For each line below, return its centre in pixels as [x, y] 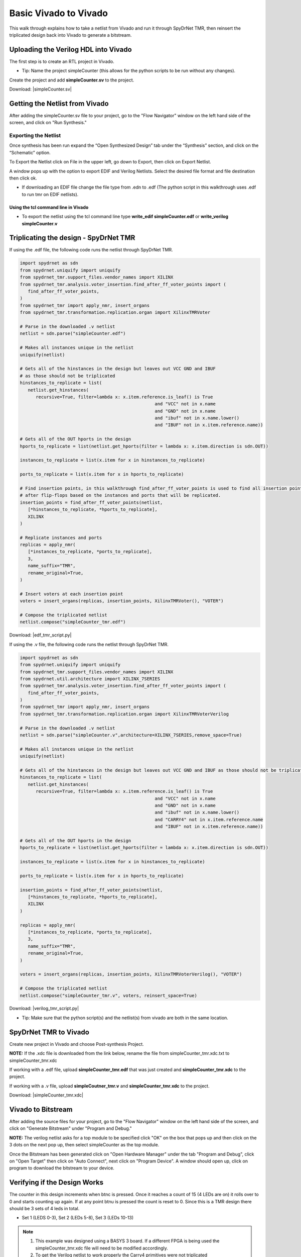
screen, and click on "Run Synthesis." [48, 123]
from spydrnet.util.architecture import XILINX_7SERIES [90, 679]
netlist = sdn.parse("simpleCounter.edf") [73, 334]
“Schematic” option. [30, 152]
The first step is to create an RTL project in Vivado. [62, 61]
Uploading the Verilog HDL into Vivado [71, 50]
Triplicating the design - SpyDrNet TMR [72, 238]
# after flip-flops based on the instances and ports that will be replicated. [120, 496]
